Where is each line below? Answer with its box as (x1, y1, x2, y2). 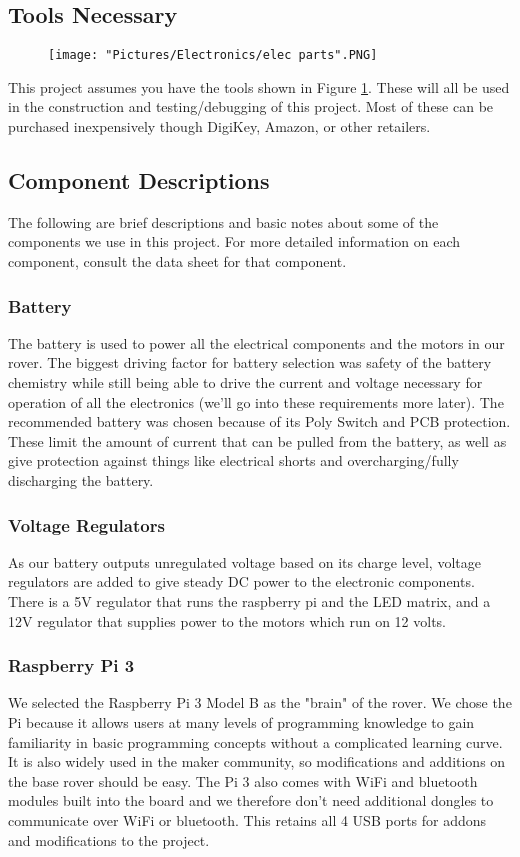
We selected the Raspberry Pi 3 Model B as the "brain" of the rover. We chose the (8, 692, 512, 713)
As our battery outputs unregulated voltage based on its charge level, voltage (8, 551, 481, 572)
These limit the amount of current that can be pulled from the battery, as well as (8, 430, 507, 451)
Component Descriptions (8, 165, 270, 196)
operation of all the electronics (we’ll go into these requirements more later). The (8, 391, 504, 412)
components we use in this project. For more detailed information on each (8, 231, 461, 252)
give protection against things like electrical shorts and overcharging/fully (8, 450, 459, 471)
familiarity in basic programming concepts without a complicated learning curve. (8, 731, 503, 752)
